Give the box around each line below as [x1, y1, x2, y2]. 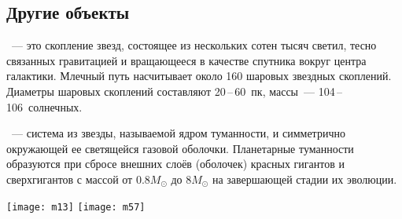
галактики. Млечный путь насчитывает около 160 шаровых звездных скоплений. [6, 68, 392, 84]
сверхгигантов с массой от [6, 170, 133, 187]
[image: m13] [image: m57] [6, 201, 146, 213]
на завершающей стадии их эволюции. [212, 170, 397, 187]
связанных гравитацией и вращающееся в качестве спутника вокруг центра [6, 52, 367, 68]
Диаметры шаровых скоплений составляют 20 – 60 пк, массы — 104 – [6, 82, 343, 99]
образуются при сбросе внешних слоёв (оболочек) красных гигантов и [6, 155, 345, 172]
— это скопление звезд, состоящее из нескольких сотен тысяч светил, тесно [11, 37, 377, 53]
